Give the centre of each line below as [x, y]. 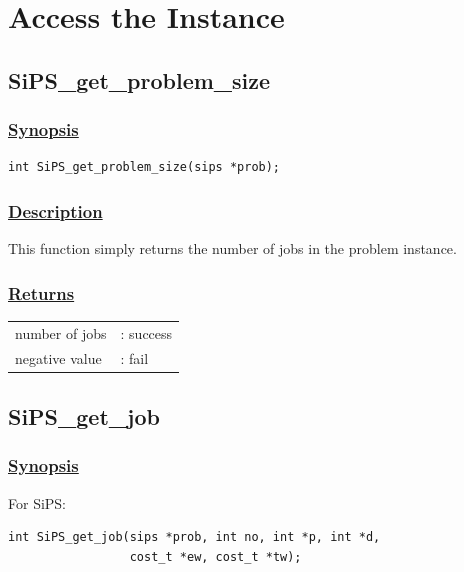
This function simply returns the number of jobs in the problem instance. [232, 248]
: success [146, 332]
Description [55, 210]
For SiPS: [37, 502]
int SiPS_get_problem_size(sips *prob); [144, 167]
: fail [134, 357]
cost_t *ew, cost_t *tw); [215, 556]
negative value [58, 357]
